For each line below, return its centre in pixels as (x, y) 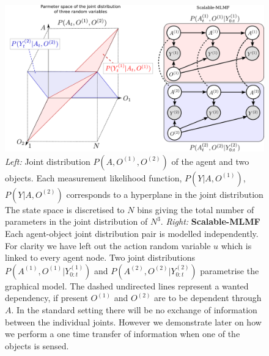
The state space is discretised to (65, 209)
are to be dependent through (208, 298)
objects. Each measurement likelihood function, (94, 177)
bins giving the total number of (196, 209)
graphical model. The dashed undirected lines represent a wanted (127, 285)
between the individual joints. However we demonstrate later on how (133, 321)
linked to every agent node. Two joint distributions (100, 257)
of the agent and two (210, 161)
